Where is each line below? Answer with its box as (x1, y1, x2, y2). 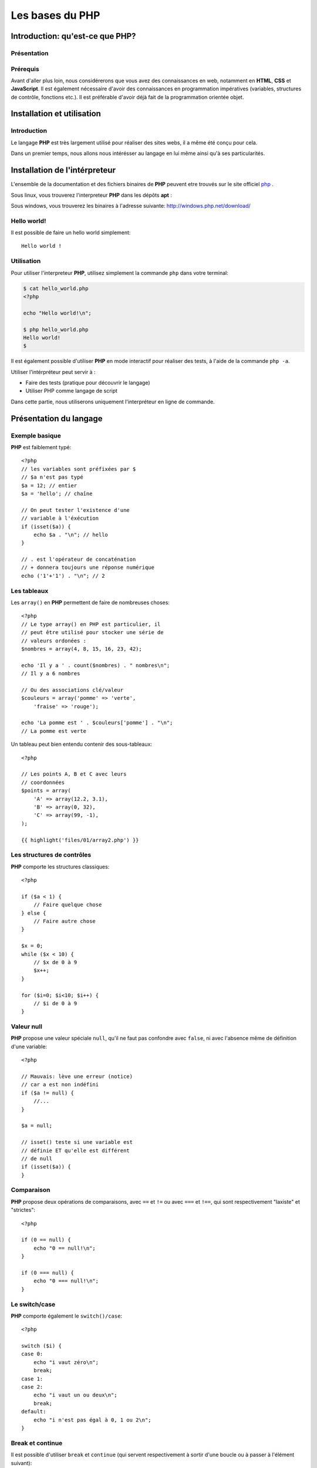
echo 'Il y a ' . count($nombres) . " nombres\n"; (21, 662, 170, 669)
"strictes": (11, 1207, 35, 1214)
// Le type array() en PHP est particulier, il (21, 621, 161, 628)
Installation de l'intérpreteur (11, 165, 116, 176)
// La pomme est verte (21, 728, 87, 734)
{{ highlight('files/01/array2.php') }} (21, 837, 139, 843)
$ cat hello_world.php (23, 285, 89, 292)
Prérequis (11, 65, 39, 73)
